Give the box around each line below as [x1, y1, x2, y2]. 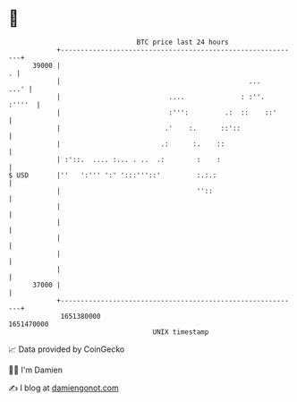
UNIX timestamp [152, 327, 209, 337]
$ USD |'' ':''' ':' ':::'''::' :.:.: [8, 170, 217, 180]
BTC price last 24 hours [136, 38, 229, 47]
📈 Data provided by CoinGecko [8, 344, 125, 355]
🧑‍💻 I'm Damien [8, 364, 64, 375]
